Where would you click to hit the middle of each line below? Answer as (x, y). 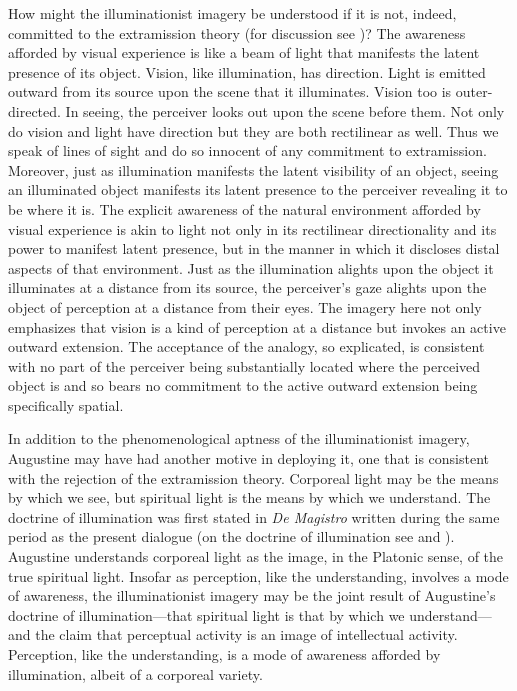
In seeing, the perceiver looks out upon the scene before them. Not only (285, 110)
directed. (34, 110)
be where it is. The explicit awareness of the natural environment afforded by (244, 208)
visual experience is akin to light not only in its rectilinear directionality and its (252, 228)
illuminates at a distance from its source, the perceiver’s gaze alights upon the (247, 287)
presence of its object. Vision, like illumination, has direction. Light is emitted (247, 71)
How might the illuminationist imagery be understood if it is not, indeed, (232, 13)
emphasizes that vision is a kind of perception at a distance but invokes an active (257, 326)
